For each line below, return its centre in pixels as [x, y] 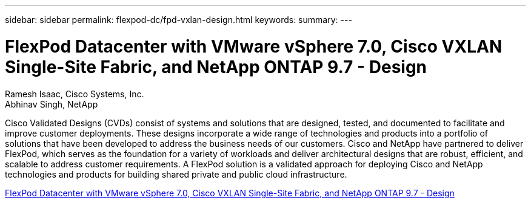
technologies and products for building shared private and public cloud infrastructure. [176, 174]
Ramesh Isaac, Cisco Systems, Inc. [75, 94]
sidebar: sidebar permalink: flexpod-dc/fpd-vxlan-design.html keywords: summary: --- [179, 20]
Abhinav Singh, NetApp [52, 104]
